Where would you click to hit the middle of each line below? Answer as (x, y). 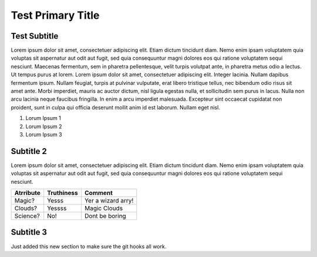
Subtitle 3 (29, 232)
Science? (27, 216)
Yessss (57, 208)
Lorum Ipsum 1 (43, 118)
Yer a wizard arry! (109, 201)
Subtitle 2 (29, 151)
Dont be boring (105, 216)
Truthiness (63, 193)
